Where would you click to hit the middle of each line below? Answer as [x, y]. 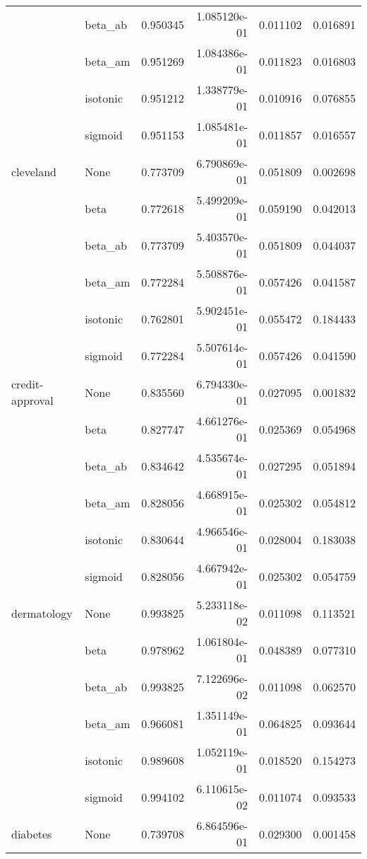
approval [32, 400]
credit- [28, 384]
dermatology [42, 613]
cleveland [34, 171]
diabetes [32, 834]
